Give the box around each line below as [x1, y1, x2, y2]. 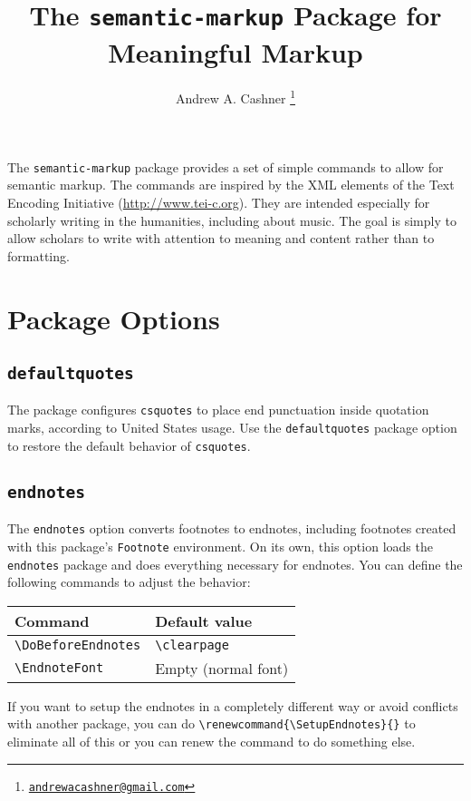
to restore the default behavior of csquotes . [7, 435, 251, 454]
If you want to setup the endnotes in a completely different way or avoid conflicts [7, 696, 458, 715]
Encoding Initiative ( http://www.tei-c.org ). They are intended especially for [7, 192, 430, 211]
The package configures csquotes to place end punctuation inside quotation [7, 400, 429, 419]
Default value [155, 610, 253, 631]
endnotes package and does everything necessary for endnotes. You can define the [7, 554, 463, 573]
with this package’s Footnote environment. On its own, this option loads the [7, 536, 433, 555]
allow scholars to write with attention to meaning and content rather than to [7, 229, 435, 248]
